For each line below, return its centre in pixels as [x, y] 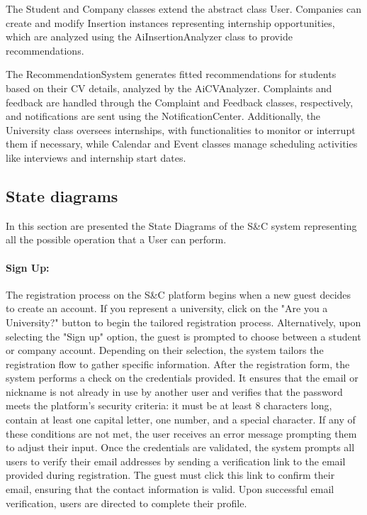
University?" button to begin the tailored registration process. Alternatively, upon [183, 322]
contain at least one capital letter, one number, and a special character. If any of [181, 420]
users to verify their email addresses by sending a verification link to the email [176, 461]
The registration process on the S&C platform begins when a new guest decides [179, 294]
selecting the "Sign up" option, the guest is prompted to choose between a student [183, 336]
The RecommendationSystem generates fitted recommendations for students [171, 74]
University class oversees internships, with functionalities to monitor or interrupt [181, 129]
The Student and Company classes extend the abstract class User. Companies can [183, 9]
